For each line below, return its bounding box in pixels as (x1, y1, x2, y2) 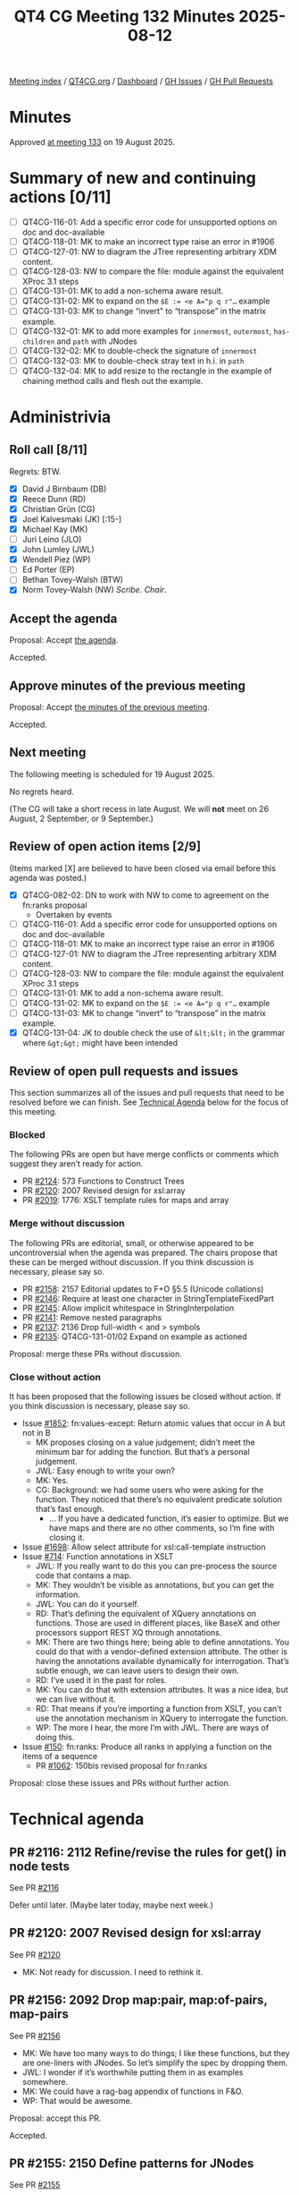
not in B (21, 1427, 51, 1438)
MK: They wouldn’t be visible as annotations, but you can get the (35, 1579, 275, 1590)
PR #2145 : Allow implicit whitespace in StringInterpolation (21, 1302, 235, 1313)
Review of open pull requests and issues (9, 1063, 238, 1079)
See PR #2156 (9, 2030, 61, 2041)
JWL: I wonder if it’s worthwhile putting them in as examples (21, 2066, 244, 2078)
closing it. (48, 1532, 85, 1542)
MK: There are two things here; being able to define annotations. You (35, 1636, 290, 1647)
